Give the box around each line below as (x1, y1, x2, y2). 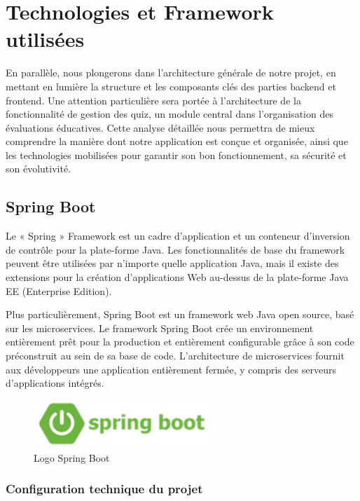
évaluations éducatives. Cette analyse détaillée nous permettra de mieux (6, 120, 315, 135)
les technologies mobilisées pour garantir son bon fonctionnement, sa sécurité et (6, 147, 347, 162)
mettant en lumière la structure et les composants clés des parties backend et (6, 78, 336, 93)
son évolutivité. (6, 161, 71, 176)
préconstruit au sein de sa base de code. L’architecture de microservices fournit (6, 348, 345, 363)
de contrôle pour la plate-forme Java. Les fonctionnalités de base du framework (6, 242, 345, 256)
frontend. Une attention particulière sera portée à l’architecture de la (6, 92, 301, 107)
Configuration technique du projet (6, 480, 203, 497)
